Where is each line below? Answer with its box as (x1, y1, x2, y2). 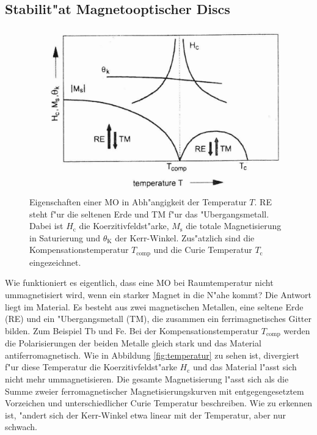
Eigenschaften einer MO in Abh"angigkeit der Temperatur (29, 195, 247, 208)
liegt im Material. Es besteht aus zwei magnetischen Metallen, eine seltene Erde (5, 300, 304, 313)
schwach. (5, 420, 37, 433)
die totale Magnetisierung (186, 219, 282, 232)
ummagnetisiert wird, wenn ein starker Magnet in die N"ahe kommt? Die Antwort (5, 288, 312, 301)
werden (283, 324, 310, 337)
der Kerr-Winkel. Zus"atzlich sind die (115, 231, 255, 244)
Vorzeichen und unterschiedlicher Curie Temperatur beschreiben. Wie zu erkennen (5, 397, 312, 409)
